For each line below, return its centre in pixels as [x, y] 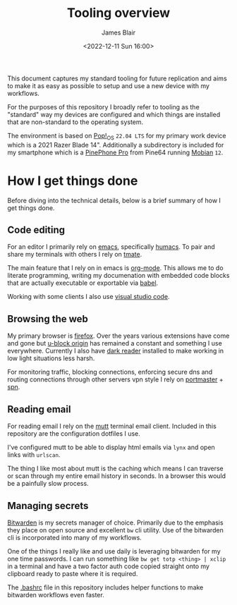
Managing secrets [48, 506]
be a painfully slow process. [48, 484]
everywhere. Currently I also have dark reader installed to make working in [116, 351]
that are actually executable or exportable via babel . [83, 283]
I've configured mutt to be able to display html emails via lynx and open [111, 447]
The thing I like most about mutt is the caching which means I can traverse [115, 469]
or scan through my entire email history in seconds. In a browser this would [117, 476]
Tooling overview [119, 13]
